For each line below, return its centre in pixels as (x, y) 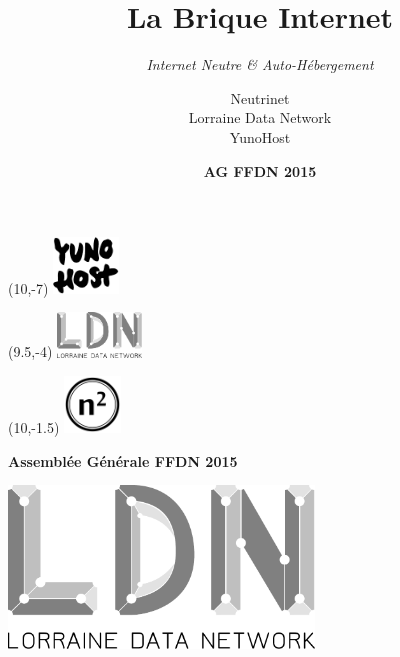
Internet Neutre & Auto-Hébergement (260, 64)
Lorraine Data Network (260, 117)
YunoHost (260, 136)
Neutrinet (260, 97)
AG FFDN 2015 (260, 170)
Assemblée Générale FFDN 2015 (123, 460)
